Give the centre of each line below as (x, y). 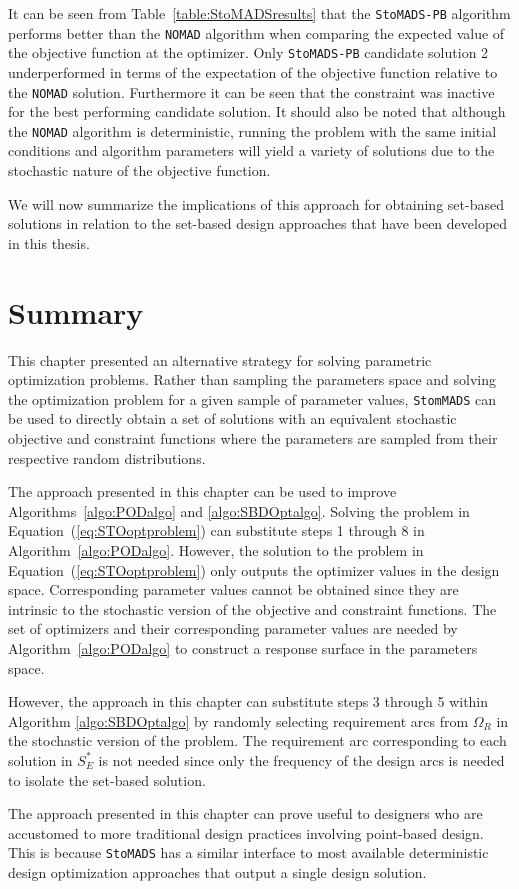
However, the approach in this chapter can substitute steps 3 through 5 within (248, 701)
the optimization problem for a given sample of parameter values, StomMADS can (252, 398)
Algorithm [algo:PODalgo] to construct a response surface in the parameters (243, 647)
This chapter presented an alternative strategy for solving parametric (220, 359)
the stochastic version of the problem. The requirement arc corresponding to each (257, 740)
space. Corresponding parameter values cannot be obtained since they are (233, 589)
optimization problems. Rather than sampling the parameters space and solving (252, 379)
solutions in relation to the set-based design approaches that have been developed (258, 223)
